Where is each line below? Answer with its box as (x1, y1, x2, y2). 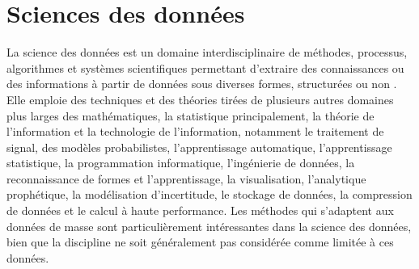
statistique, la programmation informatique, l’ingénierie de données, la (6, 154, 355, 171)
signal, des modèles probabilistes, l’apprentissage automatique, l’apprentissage (6, 138, 392, 155)
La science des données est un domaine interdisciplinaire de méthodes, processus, (6, 44, 408, 61)
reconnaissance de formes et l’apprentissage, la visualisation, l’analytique (6, 170, 366, 187)
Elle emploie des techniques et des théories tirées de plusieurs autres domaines (6, 90, 394, 107)
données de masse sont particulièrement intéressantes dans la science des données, (6, 217, 412, 234)
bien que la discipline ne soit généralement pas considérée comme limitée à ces (6, 233, 394, 250)
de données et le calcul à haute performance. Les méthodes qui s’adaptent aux (6, 202, 394, 219)
